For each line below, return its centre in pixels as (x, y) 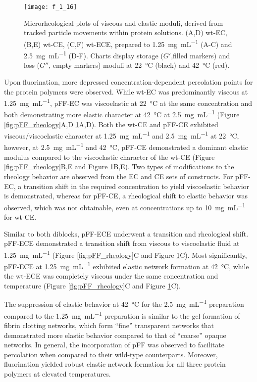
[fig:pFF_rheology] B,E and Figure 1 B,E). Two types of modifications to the (119, 167)
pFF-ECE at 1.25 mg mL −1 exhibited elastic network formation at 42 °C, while (127, 265)
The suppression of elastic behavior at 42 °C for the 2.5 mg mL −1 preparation (124, 303)
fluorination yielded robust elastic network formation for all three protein (115, 364)
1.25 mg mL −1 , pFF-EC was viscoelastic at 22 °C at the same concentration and (128, 102)
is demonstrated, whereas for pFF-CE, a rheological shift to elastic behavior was (126, 196)
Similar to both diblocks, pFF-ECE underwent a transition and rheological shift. (126, 233)
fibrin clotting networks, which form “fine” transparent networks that (109, 325)
